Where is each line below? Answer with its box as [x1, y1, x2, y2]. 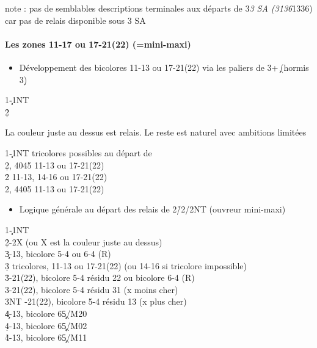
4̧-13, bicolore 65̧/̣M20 [5, 307, 87, 320]
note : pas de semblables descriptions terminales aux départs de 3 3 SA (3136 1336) [5, 2, 313, 14]
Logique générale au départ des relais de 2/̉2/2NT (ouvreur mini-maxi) [19, 203, 286, 216]
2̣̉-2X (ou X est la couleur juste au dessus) [5, 235, 162, 248]
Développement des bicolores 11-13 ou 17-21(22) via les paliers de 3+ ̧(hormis [19, 60, 309, 73]
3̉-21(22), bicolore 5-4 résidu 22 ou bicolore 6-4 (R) [5, 271, 195, 284]
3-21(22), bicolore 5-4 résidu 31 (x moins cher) [5, 283, 178, 295]
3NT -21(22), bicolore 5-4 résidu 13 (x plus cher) [5, 295, 187, 308]
